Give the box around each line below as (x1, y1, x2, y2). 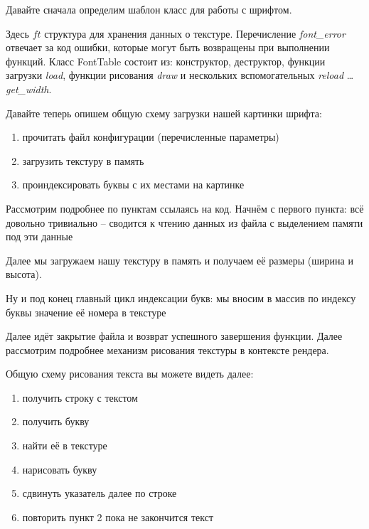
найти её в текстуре (22, 438, 107, 453)
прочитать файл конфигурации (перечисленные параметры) (22, 129, 279, 144)
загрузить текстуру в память (22, 153, 144, 168)
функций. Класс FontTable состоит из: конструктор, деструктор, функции (6, 53, 326, 68)
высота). (6, 267, 42, 282)
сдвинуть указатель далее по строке (22, 486, 177, 501)
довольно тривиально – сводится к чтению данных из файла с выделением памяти (6, 215, 363, 230)
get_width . (6, 81, 52, 96)
